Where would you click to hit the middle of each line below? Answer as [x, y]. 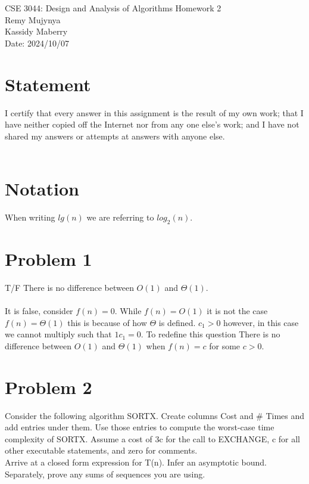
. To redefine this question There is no [210, 334]
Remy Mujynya [33, 19]
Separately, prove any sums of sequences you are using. [105, 474]
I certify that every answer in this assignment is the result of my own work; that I [154, 112]
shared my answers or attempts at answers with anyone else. [115, 136]
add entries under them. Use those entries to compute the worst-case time [140, 427]
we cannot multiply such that [58, 334]
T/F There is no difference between [69, 287]
